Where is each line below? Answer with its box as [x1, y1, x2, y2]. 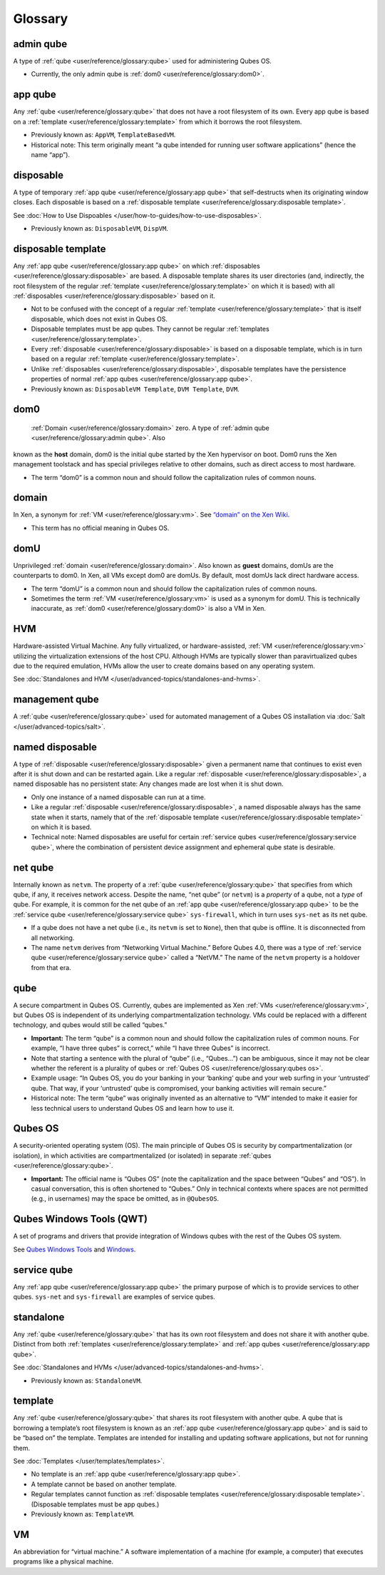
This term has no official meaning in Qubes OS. [31, 524, 170, 532]
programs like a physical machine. [13, 1557, 114, 1566]
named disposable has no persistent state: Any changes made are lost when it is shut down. [13, 779, 284, 789]
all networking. [31, 933, 75, 942]
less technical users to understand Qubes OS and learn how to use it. [31, 1104, 235, 1112]
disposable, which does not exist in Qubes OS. [31, 314, 168, 323]
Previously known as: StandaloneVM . [31, 1376, 143, 1385]
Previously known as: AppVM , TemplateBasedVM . [31, 131, 176, 139]
